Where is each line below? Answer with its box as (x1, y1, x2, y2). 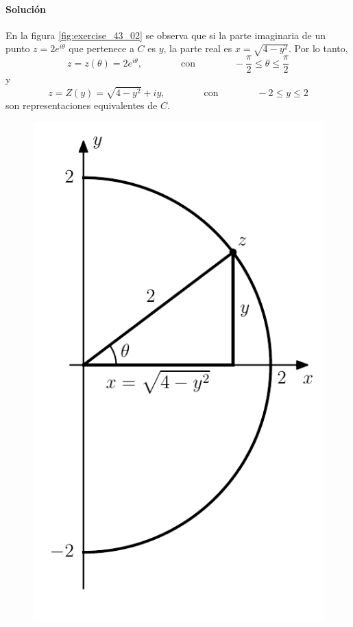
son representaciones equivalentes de (5, 97, 158, 112)
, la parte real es (163, 41, 232, 56)
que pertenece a (69, 41, 134, 56)
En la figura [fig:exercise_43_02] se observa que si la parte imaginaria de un (5, 27, 326, 42)
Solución (5, 1, 47, 16)
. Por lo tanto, (289, 41, 348, 56)
